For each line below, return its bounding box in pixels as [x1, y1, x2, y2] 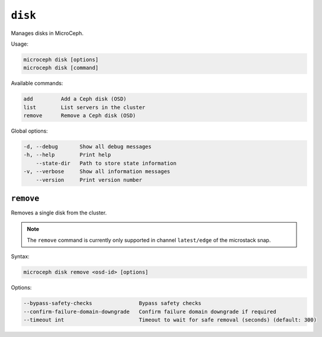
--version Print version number [36, 176, 142, 183]
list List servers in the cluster [23, 104, 146, 111]
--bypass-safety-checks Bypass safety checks [23, 300, 202, 307]
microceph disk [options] [23, 56, 99, 63]
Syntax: [11, 253, 30, 260]
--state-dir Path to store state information [36, 160, 177, 166]
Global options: [11, 127, 49, 134]
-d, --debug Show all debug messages [23, 143, 152, 150]
